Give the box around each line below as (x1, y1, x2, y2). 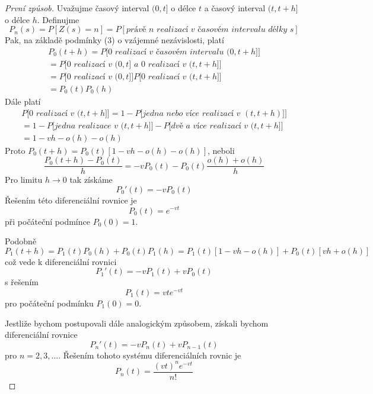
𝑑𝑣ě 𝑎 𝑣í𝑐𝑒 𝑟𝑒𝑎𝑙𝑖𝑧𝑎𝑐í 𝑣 (171, 121, 248, 130)
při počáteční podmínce (5, 215, 90, 227)
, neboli (208, 144, 235, 156)
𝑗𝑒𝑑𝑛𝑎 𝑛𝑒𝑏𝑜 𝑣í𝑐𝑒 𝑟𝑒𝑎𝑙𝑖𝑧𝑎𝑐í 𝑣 (142, 109, 241, 118)
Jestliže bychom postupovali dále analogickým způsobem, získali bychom (5, 317, 269, 329)
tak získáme (69, 173, 113, 186)
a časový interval (204, 2, 266, 14)
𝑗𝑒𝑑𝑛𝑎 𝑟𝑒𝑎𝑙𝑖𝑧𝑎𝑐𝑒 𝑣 (54, 121, 119, 130)
